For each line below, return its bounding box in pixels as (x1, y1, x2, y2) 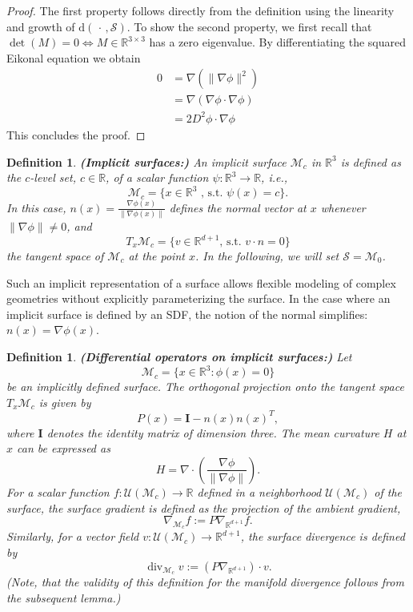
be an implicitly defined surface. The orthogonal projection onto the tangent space (6, 378, 404, 395)
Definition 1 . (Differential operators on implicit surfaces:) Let (6, 348, 352, 364)
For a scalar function (6, 483, 110, 500)
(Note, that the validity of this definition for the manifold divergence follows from (6, 574, 404, 590)
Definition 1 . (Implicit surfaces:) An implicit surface (6, 153, 287, 170)
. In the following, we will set (194, 248, 339, 264)
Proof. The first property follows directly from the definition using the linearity (6, 2, 395, 18)
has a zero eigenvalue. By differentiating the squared (149, 34, 406, 50)
